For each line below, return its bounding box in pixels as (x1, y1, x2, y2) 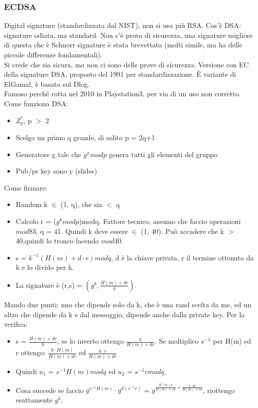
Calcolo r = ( (15, 215, 56, 226)
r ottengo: (15, 347, 46, 358)
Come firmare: (4, 182, 48, 193)
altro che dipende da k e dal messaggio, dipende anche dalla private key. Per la (4, 309, 245, 319)
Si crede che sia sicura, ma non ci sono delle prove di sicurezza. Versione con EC (4, 59, 249, 69)
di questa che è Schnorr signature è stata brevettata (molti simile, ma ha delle (4, 39, 243, 50)
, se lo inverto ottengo (57, 336, 124, 346)
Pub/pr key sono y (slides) (15, 166, 97, 176)
